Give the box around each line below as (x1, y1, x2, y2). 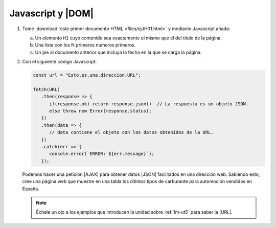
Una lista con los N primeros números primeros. (35, 42, 136, 48)
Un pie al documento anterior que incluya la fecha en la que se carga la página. (35, 49, 202, 55)
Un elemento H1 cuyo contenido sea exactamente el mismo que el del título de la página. (35, 35, 222, 41)
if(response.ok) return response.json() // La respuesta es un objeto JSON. (49, 101, 249, 107)
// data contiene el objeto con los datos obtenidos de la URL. (49, 129, 214, 135)
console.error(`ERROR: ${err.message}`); (49, 151, 154, 157)
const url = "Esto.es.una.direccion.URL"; (33, 72, 141, 78)
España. (22, 186, 39, 192)
